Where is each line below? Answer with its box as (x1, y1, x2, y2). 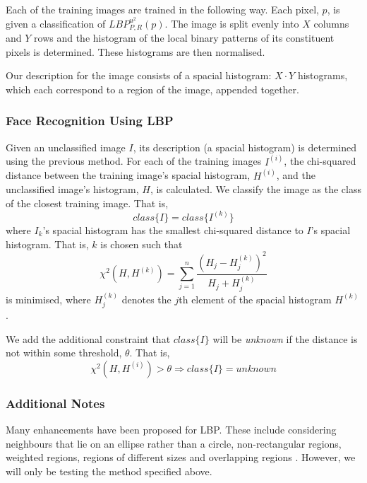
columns (313, 16, 349, 30)
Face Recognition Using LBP (6, 112, 174, 129)
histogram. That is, (6, 236, 89, 251)
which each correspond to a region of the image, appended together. (6, 81, 299, 96)
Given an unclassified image (6, 139, 126, 154)
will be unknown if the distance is (212, 331, 358, 346)
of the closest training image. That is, (6, 195, 169, 210)
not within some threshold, (6, 345, 122, 360)
